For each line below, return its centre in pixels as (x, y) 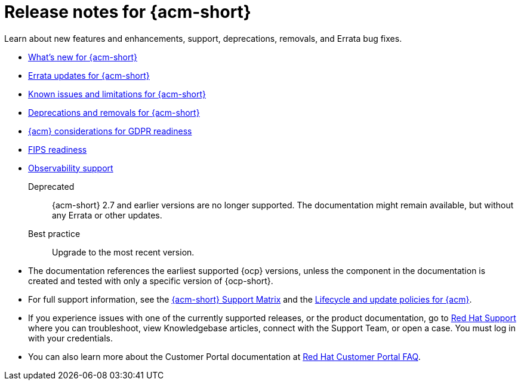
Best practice (54, 233)
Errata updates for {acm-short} (89, 75)
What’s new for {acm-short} (83, 57)
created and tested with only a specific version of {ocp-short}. (151, 281)
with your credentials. (70, 338)
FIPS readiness (58, 149)
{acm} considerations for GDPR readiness (110, 131)
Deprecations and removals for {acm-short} (114, 112)
